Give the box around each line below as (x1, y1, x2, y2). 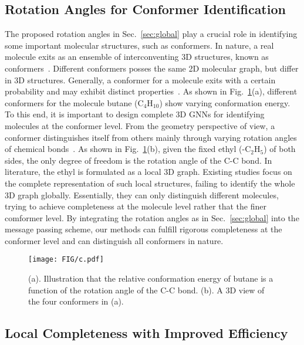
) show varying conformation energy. (159, 96, 291, 109)
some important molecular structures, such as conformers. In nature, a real (5, 39, 274, 51)
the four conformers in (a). (28, 295, 124, 307)
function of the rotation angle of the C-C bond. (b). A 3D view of (28, 283, 265, 296)
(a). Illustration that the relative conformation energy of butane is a (28, 272, 273, 285)
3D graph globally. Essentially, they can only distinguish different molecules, (5, 188, 279, 201)
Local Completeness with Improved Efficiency (5, 324, 288, 342)
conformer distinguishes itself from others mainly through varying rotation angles (5, 131, 297, 143)
